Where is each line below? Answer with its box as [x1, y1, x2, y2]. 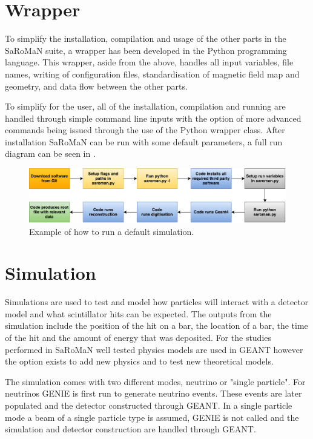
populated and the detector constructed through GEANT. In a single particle [5, 398, 292, 411]
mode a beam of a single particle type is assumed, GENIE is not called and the [5, 411, 299, 423]
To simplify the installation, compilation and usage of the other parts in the [5, 32, 286, 45]
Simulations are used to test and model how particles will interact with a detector [5, 295, 309, 308]
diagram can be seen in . [5, 147, 96, 160]
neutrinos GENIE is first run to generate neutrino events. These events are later [5, 387, 302, 400]
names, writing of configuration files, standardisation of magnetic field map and [5, 67, 300, 80]
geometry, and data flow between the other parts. [5, 79, 188, 92]
